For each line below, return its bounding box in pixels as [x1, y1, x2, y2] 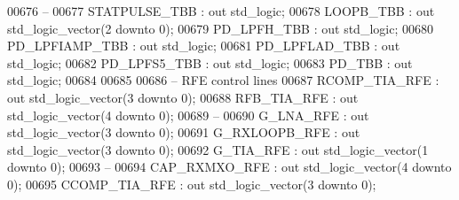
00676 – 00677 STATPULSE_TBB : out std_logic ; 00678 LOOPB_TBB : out [7, 2, 435, 19]
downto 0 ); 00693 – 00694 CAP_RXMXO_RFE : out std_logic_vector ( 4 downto [7, 158, 452, 176]
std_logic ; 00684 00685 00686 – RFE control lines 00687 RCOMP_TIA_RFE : [7, 71, 439, 89]
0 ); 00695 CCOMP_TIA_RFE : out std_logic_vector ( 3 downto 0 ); [7, 174, 376, 193]
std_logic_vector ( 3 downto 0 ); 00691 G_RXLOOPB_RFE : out [7, 123, 360, 142]
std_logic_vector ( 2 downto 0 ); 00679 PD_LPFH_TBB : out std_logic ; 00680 [7, 19, 433, 37]
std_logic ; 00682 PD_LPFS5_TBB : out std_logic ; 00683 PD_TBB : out [7, 53, 413, 72]
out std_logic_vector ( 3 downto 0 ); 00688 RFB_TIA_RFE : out [7, 88, 359, 106]
